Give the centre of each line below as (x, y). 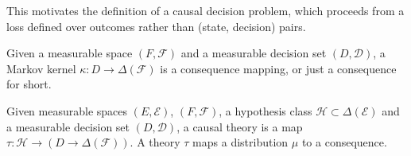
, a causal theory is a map (240, 126)
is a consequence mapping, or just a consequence (278, 68)
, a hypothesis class (266, 110)
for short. (29, 84)
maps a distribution (240, 142)
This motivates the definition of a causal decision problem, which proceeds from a (205, 10)
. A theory (155, 142)
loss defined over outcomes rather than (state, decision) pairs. (156, 26)
